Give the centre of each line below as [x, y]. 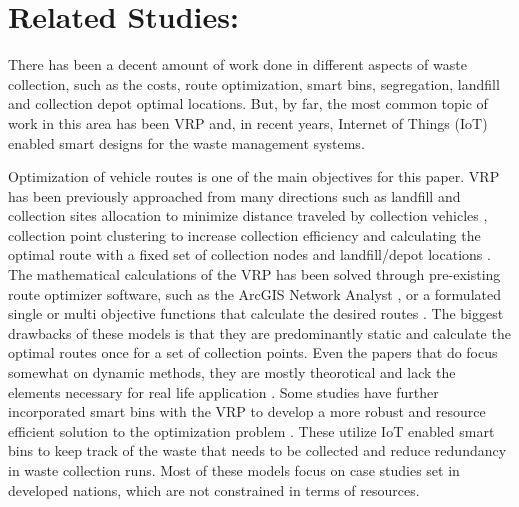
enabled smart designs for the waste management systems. [186, 142]
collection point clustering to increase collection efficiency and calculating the [244, 234]
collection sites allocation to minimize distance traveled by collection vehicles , [248, 215]
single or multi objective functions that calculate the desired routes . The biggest [256, 313]
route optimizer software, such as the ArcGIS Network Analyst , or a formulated [254, 293]
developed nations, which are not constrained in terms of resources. [214, 489]
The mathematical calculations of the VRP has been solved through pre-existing [254, 274]
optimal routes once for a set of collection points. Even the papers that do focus [253, 352]
